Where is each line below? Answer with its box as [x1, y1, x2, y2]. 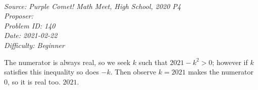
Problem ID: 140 [4, 20, 56, 30]
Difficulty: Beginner [4, 39, 65, 50]
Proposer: [4, 10, 33, 21]
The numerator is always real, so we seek [4, 56, 131, 67]
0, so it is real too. [4, 76, 61, 86]
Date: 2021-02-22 [4, 30, 58, 40]
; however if [212, 56, 248, 67]
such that [138, 56, 168, 67]
